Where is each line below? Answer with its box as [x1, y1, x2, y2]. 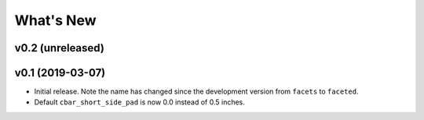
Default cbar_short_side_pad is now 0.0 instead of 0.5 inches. [34, 97, 245, 107]
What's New [14, 12, 97, 29]
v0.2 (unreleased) [14, 41, 105, 55]
